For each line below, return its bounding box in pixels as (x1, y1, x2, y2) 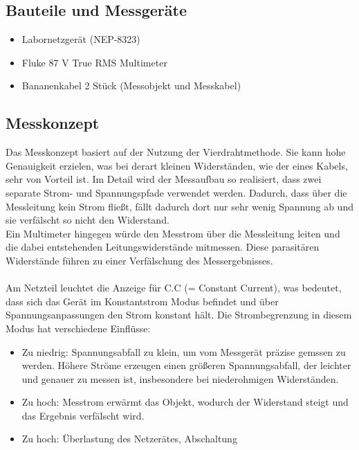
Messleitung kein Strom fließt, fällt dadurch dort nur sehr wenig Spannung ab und (6, 199, 353, 213)
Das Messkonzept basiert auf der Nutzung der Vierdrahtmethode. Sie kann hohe (6, 145, 346, 159)
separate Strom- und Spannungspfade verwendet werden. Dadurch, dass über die (6, 185, 347, 199)
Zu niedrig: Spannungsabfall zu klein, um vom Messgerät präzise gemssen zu (21, 344, 346, 359)
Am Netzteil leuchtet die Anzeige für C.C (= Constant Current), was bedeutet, (6, 280, 342, 295)
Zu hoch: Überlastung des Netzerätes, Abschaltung (21, 431, 237, 446)
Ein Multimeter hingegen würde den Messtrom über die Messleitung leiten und (6, 226, 340, 240)
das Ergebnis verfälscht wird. (21, 408, 145, 422)
